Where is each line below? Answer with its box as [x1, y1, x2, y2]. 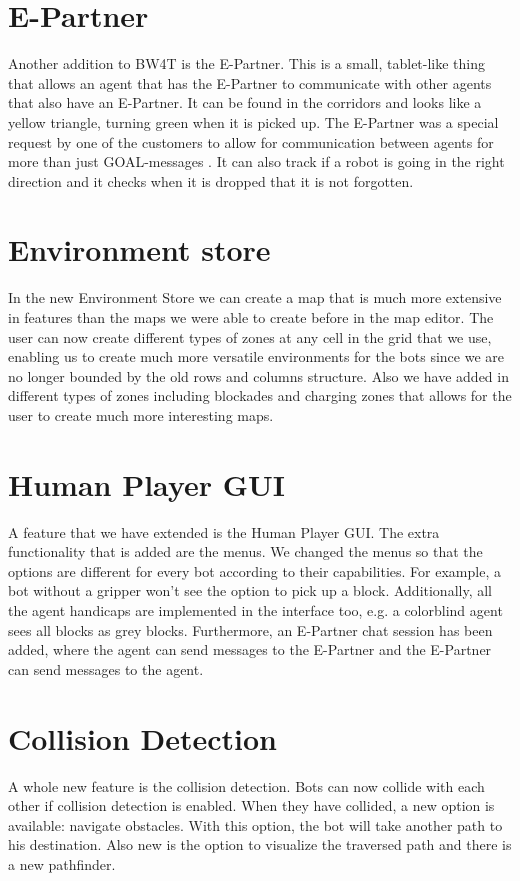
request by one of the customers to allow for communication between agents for [8, 131, 494, 152]
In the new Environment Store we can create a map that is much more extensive [8, 287, 502, 308]
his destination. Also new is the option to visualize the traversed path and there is [8, 834, 512, 855]
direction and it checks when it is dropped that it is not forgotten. [8, 170, 414, 191]
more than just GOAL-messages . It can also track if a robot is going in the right [8, 151, 505, 172]
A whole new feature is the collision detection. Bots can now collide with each [8, 775, 485, 796]
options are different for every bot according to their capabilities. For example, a [8, 560, 501, 581]
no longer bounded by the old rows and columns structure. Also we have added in [8, 365, 509, 386]
